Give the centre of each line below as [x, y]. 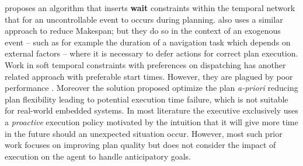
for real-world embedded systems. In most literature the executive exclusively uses [151, 110]
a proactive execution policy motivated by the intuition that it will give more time [151, 121]
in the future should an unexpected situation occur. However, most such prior [144, 133]
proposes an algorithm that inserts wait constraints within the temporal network [150, 8]
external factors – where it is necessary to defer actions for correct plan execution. [151, 53]
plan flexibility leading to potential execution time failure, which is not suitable [147, 99]
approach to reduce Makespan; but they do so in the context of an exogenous [143, 31]
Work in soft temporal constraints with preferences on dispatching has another [145, 64]
